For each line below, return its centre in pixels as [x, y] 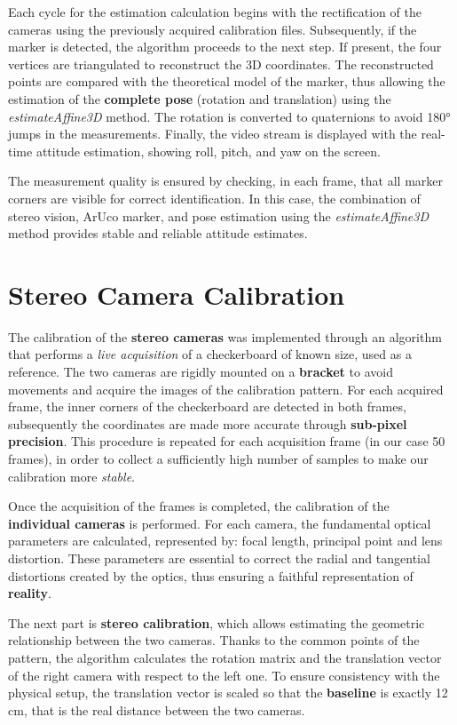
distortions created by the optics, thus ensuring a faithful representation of [211, 575]
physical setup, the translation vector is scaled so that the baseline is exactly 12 [228, 693]
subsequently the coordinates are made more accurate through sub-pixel [208, 423]
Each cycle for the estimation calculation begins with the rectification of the [215, 12]
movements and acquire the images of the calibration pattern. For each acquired [226, 389]
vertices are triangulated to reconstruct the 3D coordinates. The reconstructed [221, 64]
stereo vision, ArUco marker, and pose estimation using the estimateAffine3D [219, 215]
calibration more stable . [71, 476]
